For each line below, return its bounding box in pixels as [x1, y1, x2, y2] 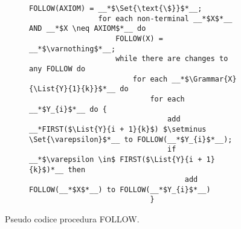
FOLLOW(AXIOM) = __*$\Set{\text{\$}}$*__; [29, 4, 202, 13]
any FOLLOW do [29, 64, 86, 73]
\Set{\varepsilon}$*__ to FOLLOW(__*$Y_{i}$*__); [29, 135, 233, 144]
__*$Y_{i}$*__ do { [29, 105, 107, 114]
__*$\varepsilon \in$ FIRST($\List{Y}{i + [29, 155, 202, 164]
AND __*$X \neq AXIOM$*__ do [29, 24, 146, 33]
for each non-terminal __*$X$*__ [98, 14, 233, 23]
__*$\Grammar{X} [172, 74, 237, 83]
